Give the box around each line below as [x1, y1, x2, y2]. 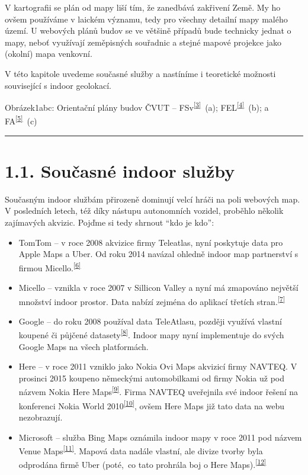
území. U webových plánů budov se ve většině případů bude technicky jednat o [5, 24, 291, 37]
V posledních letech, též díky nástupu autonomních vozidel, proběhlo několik [5, 204, 284, 217]
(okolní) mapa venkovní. [5, 47, 92, 60]
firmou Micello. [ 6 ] [18, 259, 81, 274]
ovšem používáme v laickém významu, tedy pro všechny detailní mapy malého [5, 12, 288, 25]
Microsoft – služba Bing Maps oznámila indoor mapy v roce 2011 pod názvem [18, 431, 302, 443]
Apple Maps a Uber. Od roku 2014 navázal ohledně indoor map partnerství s [18, 248, 299, 260]
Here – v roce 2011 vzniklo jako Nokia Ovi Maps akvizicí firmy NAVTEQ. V [18, 360, 297, 373]
